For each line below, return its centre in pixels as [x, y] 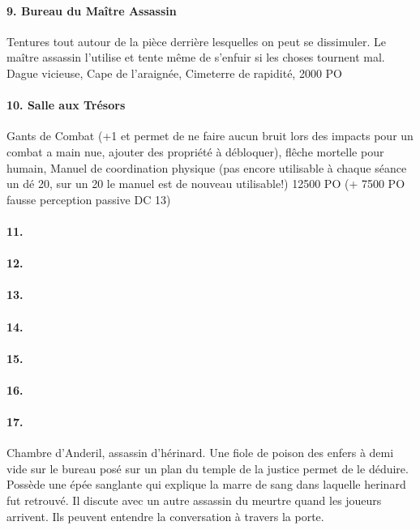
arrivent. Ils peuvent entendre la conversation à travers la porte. [165, 516]
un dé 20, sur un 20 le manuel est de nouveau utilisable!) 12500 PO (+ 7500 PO [206, 184]
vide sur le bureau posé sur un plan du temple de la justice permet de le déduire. [208, 468]
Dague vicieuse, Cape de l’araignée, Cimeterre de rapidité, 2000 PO [174, 73]
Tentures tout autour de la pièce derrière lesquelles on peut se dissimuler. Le [196, 41]
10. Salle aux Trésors [66, 105]
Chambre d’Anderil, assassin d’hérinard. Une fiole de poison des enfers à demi [200, 453]
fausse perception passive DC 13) [89, 199]
